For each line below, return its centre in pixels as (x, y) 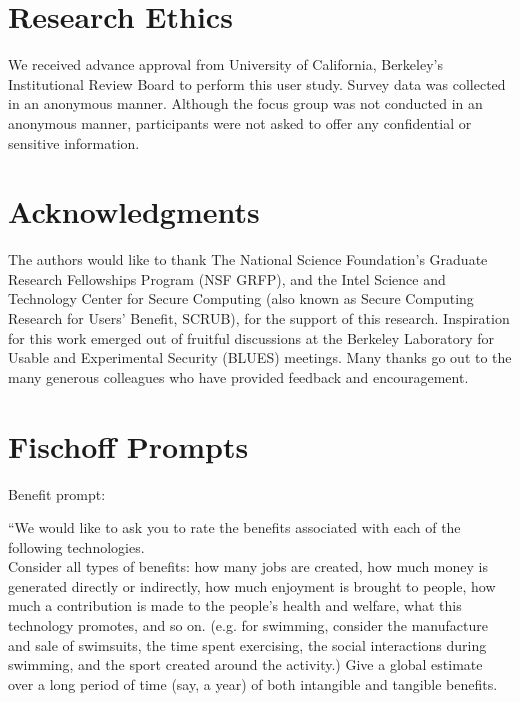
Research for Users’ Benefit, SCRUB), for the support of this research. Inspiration (259, 318)
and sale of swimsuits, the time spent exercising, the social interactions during (247, 644)
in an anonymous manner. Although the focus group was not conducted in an (245, 103)
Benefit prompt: (57, 493)
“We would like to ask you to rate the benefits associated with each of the (234, 527)
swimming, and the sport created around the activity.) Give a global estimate (245, 664)
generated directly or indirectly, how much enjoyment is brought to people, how (252, 585)
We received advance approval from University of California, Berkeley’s (225, 64)
